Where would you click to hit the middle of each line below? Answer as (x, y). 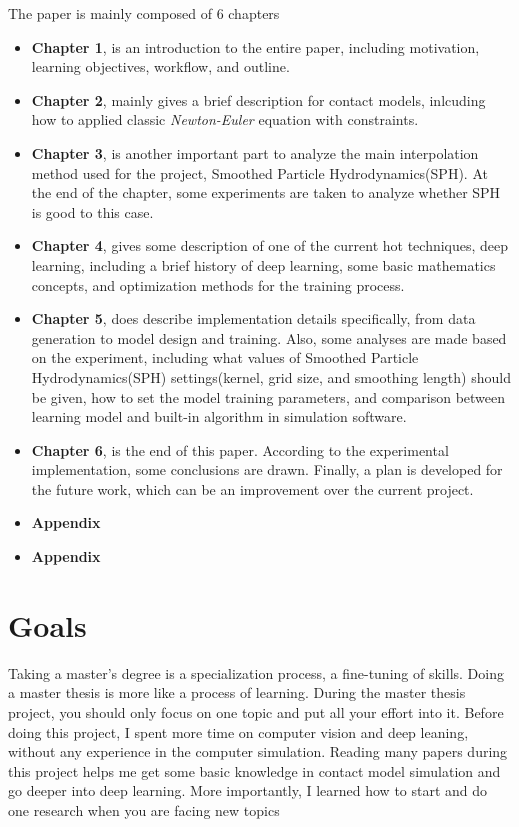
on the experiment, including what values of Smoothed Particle (225, 357)
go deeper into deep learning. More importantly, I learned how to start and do (248, 790)
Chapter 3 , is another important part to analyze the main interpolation (255, 152)
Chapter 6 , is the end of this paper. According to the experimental (240, 449)
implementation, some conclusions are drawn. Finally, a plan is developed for (267, 469)
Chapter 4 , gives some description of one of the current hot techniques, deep (270, 245)
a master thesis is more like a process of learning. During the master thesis (237, 692)
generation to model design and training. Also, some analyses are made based (269, 337)
